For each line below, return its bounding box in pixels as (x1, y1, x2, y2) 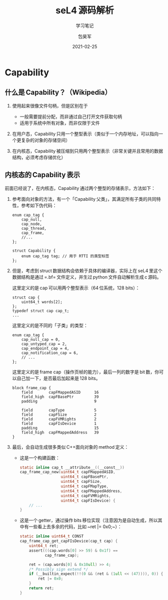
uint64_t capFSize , (60, 479, 102, 484)
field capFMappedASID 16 (21, 390, 99, 395)
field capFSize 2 (21, 412, 97, 417)
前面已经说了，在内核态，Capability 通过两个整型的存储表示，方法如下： (5, 185, 156, 191)
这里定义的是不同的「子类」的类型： (12, 322, 88, 329)
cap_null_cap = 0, (21, 337, 60, 342)
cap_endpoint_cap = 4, (21, 346, 70, 351)
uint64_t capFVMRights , (60, 493, 111, 498)
